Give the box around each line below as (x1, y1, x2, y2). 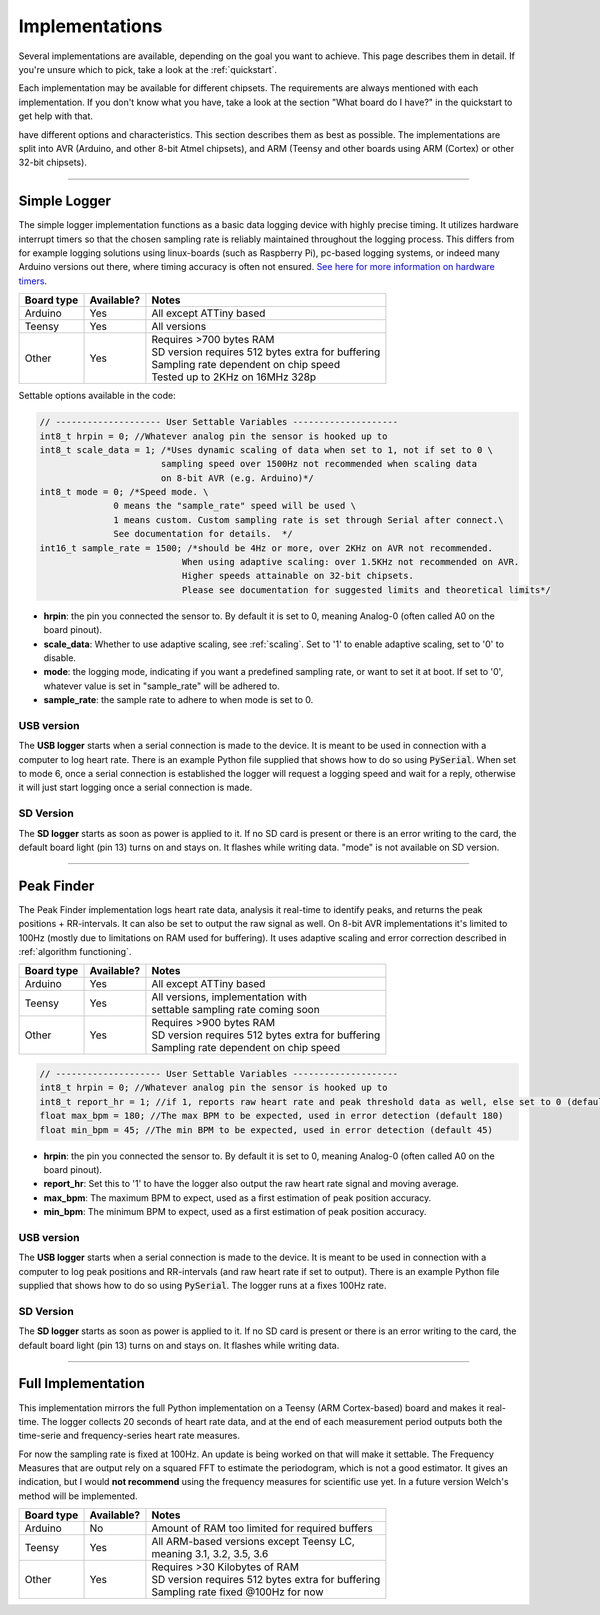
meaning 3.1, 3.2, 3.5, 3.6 (151, 1547, 269, 1561)
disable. (43, 651, 77, 664)
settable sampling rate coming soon (151, 1003, 320, 1017)
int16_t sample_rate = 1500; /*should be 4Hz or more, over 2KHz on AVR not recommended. (39, 542, 494, 554)
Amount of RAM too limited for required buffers (151, 1521, 374, 1535)
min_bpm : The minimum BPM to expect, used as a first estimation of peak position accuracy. (43, 1206, 427, 1218)
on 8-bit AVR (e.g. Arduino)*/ (160, 472, 314, 484)
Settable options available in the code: (18, 390, 176, 402)
